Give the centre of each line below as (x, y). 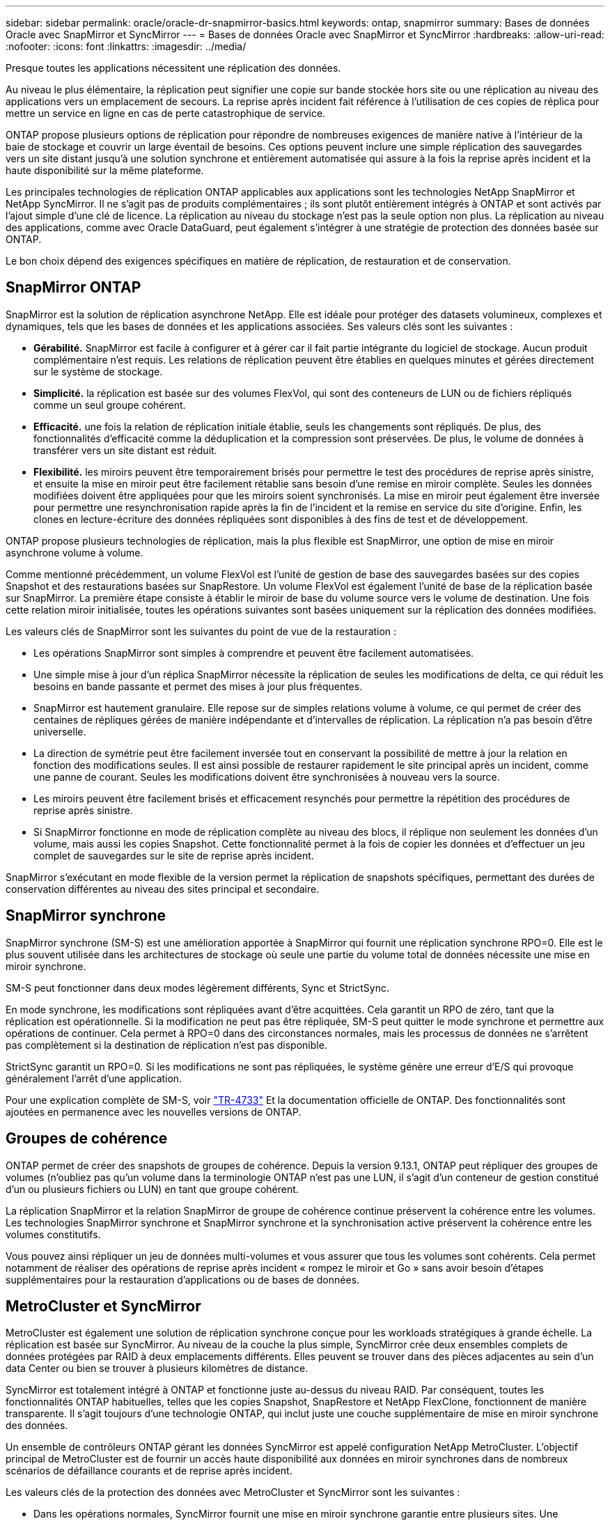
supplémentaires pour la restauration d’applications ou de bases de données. (183, 1279)
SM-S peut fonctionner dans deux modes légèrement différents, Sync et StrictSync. (197, 988)
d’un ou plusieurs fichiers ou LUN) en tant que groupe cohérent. (152, 1189)
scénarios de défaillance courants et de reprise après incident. (149, 1471)
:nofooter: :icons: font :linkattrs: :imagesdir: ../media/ (126, 46)
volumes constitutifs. (53, 1234)
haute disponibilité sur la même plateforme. (105, 170)
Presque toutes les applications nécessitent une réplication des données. (173, 68)
